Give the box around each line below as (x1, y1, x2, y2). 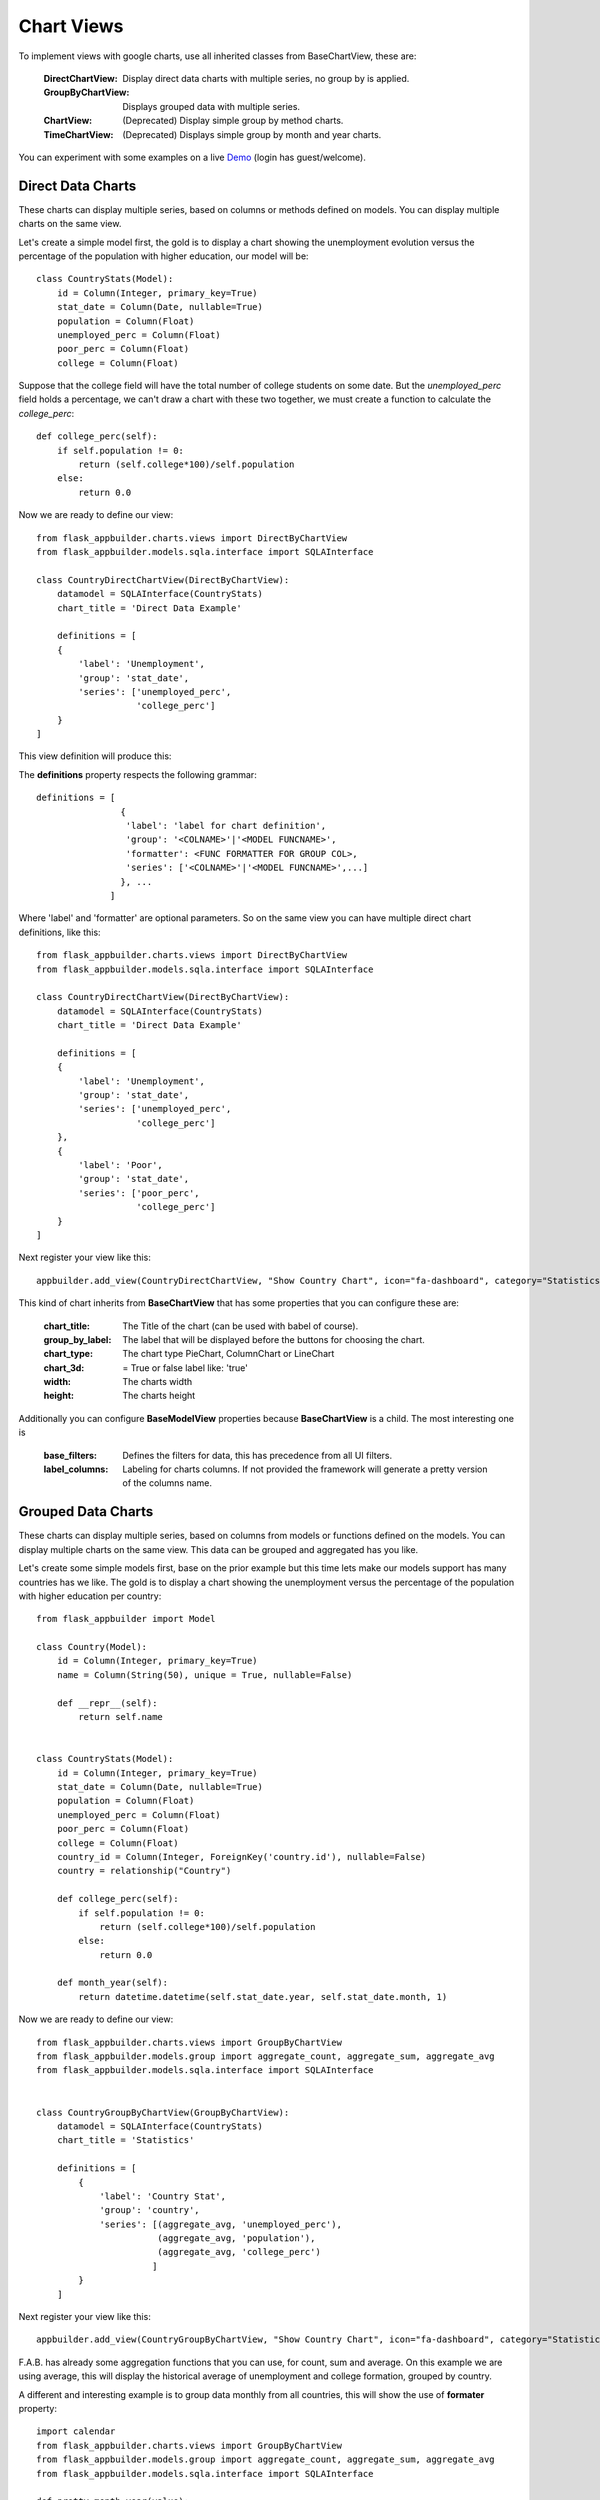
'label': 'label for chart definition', (125, 820, 327, 832)
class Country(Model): (36, 1641, 148, 1653)
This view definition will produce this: (18, 750, 172, 762)
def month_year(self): (56, 1977, 169, 1989)
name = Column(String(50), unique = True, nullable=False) (56, 1669, 353, 1680)
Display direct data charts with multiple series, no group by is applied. (122, 72, 410, 84)
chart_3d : (43, 1361, 85, 1374)
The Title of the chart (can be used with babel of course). (122, 1320, 359, 1332)
